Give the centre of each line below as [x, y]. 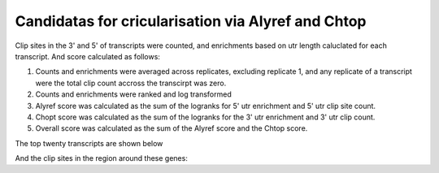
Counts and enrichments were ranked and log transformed [133, 94]
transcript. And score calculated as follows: [87, 56]
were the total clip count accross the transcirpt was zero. [131, 83]
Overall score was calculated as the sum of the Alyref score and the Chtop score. [172, 128]
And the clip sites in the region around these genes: [102, 158]
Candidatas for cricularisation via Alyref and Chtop [191, 21]
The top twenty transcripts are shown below [89, 143]
